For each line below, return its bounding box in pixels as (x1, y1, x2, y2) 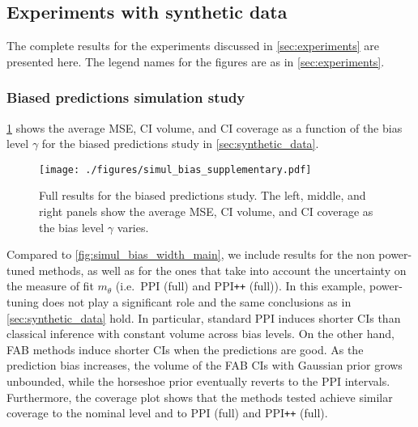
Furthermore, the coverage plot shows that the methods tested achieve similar (6, 388, 393, 405)
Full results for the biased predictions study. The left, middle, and (39, 187, 366, 204)
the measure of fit (6, 277, 94, 294)
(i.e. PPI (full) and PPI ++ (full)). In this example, (115, 277, 366, 294)
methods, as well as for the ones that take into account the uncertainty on (38, 261, 407, 278)
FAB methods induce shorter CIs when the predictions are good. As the (6, 340, 364, 357)
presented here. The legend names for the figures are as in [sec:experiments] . (6, 53, 385, 70)
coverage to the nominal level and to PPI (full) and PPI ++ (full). (6, 404, 328, 421)
